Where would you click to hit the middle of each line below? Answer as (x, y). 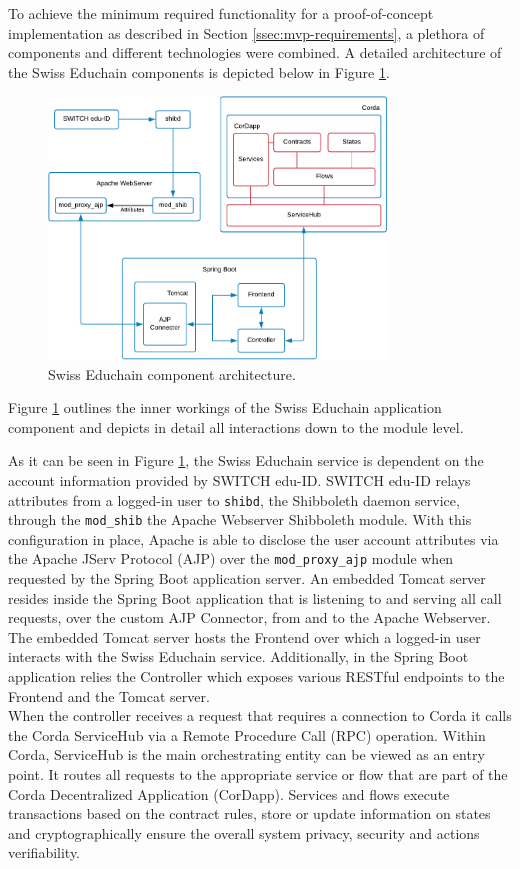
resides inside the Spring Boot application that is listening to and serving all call (255, 597)
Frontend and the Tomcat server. (109, 695)
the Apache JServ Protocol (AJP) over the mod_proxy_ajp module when (231, 558)
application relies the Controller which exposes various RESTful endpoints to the (256, 676)
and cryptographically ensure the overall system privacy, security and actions (244, 832)
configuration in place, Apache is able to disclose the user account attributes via (253, 538)
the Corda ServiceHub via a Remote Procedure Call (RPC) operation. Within (247, 734)
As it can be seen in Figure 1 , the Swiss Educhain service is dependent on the (246, 460)
